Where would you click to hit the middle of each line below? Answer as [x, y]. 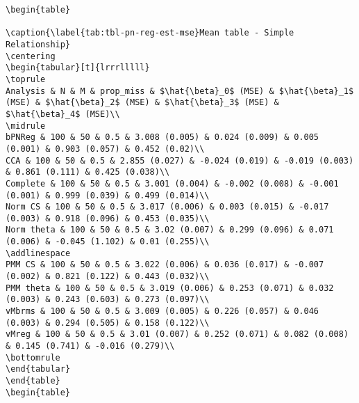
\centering [31, 56]
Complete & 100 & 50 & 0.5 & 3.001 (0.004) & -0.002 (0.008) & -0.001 [172, 183]
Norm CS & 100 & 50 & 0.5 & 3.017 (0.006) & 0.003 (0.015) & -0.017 [167, 207]
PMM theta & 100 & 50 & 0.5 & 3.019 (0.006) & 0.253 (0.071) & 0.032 [170, 288]
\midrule [26, 126]
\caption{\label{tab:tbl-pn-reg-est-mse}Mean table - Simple [150, 33]
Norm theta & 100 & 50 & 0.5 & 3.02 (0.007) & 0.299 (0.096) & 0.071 [170, 230]
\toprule [26, 79]
